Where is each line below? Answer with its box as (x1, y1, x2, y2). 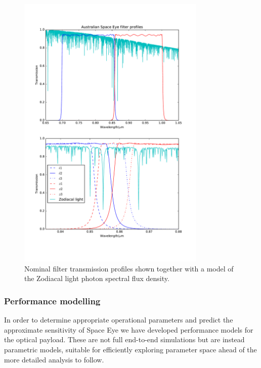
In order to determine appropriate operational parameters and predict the (4, 314, 233, 325)
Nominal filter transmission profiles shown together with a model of (24, 263, 234, 273)
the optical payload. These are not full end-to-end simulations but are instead (4, 334, 245, 345)
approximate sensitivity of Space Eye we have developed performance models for (4, 324, 253, 335)
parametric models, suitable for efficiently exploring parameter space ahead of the (4, 344, 257, 355)
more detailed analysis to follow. (4, 354, 104, 364)
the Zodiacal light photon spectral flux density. (24, 273, 169, 284)
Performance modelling (4, 294, 101, 307)
